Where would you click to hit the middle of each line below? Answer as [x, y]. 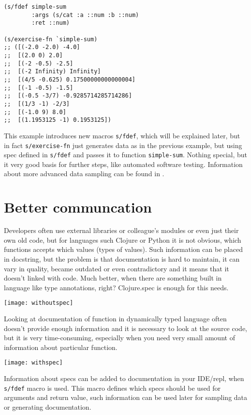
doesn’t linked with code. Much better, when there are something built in [113, 278]
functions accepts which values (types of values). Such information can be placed [123, 249]
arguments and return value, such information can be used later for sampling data [126, 397]
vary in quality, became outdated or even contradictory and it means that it [117, 268]
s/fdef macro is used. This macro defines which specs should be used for [112, 388]
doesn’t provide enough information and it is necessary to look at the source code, [125, 328]
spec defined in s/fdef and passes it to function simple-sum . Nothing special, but [126, 155]
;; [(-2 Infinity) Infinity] [52, 72]
